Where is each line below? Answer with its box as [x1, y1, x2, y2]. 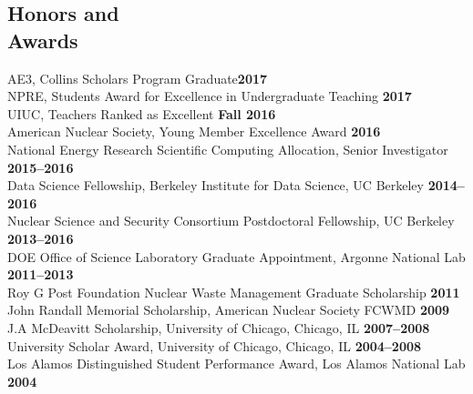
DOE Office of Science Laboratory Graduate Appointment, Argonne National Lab [7, 247, 466, 266]
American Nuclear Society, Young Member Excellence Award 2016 [7, 122, 381, 141]
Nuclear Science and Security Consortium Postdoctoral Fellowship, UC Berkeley [7, 211, 455, 230]
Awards [7, 25, 78, 54]
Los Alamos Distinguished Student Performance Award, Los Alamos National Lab [7, 354, 466, 373]
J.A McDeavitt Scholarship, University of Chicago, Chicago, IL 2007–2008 [7, 318, 430, 337]
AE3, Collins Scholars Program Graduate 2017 [7, 68, 268, 87]
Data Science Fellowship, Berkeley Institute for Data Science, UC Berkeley [7, 176, 424, 195]
